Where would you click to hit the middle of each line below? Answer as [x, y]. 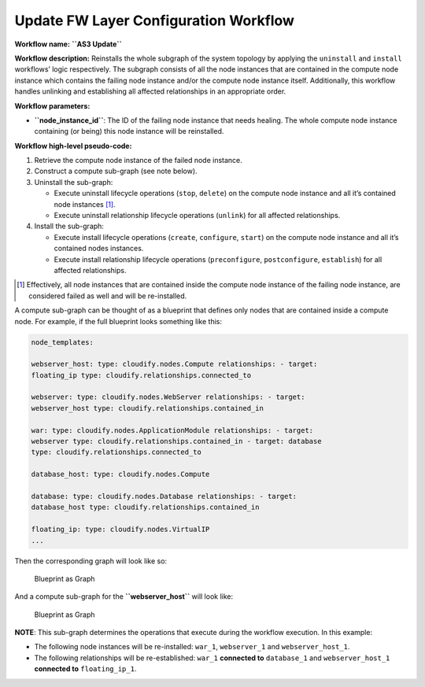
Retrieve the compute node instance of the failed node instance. [139, 161]
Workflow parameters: [52, 105]
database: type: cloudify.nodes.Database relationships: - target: [164, 496]
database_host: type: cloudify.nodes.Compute [120, 475]
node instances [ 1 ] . [85, 204]
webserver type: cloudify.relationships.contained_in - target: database [176, 441]
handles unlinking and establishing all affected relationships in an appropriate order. [150, 91]
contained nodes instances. [99, 249]
